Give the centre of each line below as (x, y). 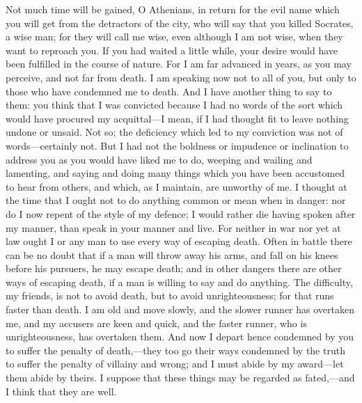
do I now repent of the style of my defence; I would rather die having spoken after (181, 213)
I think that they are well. (61, 391)
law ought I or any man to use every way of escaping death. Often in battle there (179, 241)
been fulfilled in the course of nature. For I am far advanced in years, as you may (179, 64)
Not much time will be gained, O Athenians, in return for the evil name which (173, 9)
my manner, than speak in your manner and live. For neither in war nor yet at (173, 227)
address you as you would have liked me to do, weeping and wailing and (159, 159)
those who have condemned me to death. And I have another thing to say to (169, 91)
